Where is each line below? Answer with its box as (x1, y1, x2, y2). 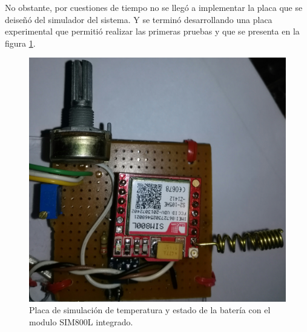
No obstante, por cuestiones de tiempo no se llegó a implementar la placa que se (5, 1, 303, 13)
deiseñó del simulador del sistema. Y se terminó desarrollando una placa (5, 13, 272, 25)
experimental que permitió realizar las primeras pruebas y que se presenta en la (5, 25, 300, 38)
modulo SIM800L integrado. (29, 316, 133, 328)
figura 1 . (5, 36, 36, 49)
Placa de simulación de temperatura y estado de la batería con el (29, 304, 271, 316)
